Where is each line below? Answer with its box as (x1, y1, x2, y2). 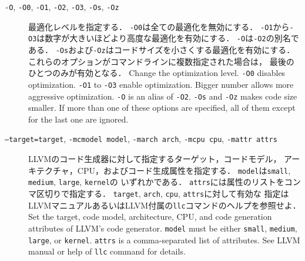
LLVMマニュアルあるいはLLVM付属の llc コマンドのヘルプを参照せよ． (28, 199, 301, 211)
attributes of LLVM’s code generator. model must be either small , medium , (28, 222, 297, 234)
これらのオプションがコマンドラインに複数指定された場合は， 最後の (28, 55, 294, 67)
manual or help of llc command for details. (28, 245, 186, 257)
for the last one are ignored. (28, 113, 129, 125)
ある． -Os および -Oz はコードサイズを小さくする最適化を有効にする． (28, 43, 295, 55)
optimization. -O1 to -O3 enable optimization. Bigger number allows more (28, 78, 294, 90)
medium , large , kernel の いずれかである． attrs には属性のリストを (28, 176, 284, 188)
